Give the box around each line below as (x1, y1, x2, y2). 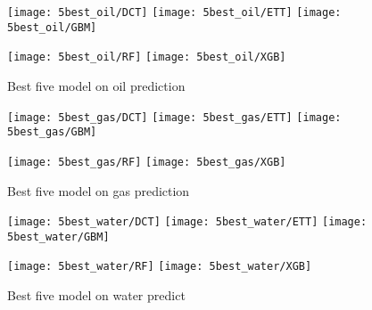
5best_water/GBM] (7, 230, 110, 243)
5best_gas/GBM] (7, 126, 97, 139)
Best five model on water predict (7, 286, 186, 305)
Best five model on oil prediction (7, 76, 186, 94)
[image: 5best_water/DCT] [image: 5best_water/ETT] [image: (7, 216, 368, 229)
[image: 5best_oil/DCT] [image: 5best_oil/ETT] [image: (7, 6, 342, 19)
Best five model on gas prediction (7, 181, 190, 200)
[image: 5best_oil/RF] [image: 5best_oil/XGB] (7, 51, 286, 64)
